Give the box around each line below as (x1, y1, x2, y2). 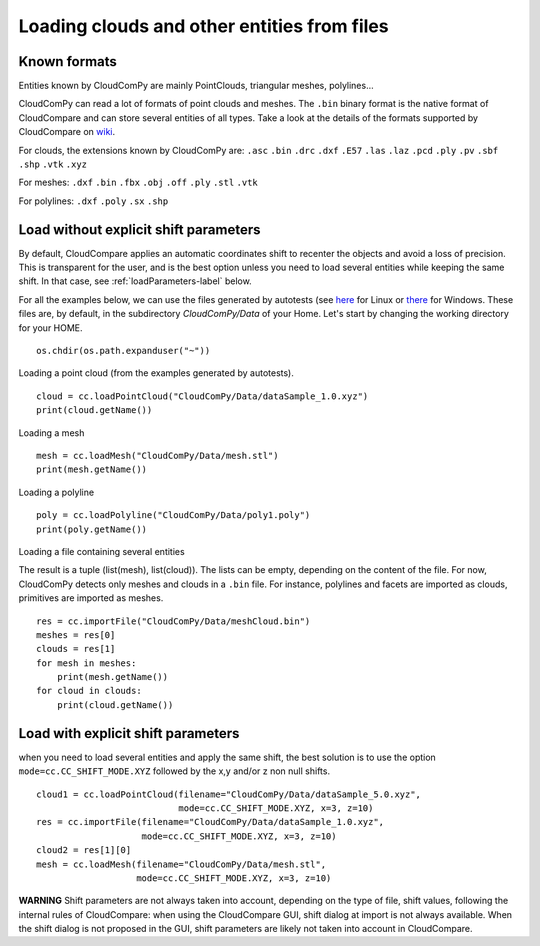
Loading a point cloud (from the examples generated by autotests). (18, 367, 295, 379)
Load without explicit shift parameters (18, 221, 261, 238)
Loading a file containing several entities (18, 545, 185, 557)
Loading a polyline (18, 486, 95, 498)
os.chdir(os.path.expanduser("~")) (36, 345, 211, 357)
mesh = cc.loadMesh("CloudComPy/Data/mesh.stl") (36, 450, 279, 461)
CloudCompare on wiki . (18, 126, 116, 138)
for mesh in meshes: (36, 657, 137, 669)
